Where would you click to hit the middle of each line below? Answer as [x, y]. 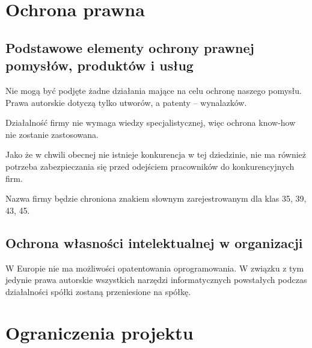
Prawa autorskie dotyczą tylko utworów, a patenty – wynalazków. [126, 102]
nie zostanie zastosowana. [52, 134]
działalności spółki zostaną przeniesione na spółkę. [98, 291]
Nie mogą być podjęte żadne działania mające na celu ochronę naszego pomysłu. [154, 90]
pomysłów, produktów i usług [99, 65]
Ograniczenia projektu [99, 333]
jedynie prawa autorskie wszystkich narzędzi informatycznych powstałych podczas [156, 280]
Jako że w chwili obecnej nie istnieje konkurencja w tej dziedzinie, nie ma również [156, 154]
